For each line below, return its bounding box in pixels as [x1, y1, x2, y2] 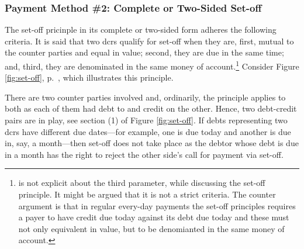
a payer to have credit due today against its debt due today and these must [18, 211, 289, 223]
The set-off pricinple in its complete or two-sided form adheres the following [5, 23, 277, 36]
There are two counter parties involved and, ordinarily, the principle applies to [5, 91, 286, 103]
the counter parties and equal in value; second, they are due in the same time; [5, 46, 284, 58]
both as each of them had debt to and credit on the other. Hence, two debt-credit [5, 102, 297, 115]
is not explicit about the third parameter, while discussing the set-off [18, 177, 265, 189]
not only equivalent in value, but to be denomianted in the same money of [18, 222, 285, 234]
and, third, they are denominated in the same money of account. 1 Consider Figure [5, 58, 299, 72]
